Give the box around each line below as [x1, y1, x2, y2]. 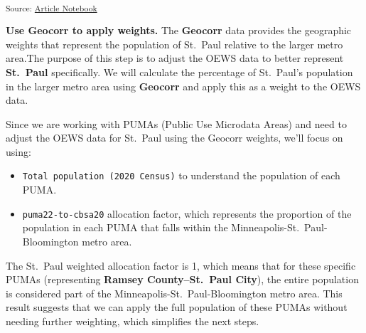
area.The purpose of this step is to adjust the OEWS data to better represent [6, 51, 344, 65]
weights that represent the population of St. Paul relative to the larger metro [6, 36, 343, 51]
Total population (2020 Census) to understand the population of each [22, 168, 340, 183]
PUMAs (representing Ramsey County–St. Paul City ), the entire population [6, 272, 359, 287]
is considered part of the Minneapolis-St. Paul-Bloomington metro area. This [6, 285, 343, 300]
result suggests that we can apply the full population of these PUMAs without [6, 300, 348, 314]
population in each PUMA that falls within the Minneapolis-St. [22, 220, 300, 235]
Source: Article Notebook [6, 1, 97, 14]
